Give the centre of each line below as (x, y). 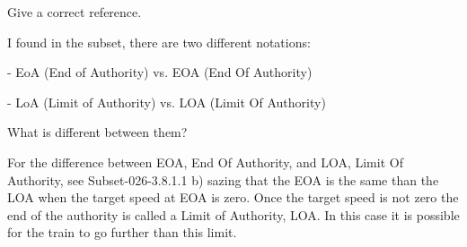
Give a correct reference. (75, 12)
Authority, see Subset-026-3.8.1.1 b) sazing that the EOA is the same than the (223, 179)
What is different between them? (97, 132)
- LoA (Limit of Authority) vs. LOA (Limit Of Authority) (167, 102)
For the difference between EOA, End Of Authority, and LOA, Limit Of (205, 162)
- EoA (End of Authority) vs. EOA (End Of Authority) (160, 72)
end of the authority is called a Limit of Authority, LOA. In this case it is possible (233, 214)
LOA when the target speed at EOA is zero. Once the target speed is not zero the (233, 197)
